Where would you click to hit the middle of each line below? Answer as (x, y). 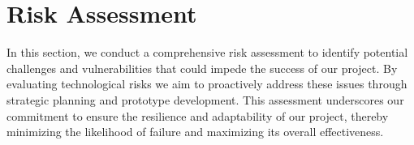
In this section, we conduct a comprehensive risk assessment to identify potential (207, 52)
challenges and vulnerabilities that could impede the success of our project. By (202, 68)
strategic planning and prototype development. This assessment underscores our (205, 99)
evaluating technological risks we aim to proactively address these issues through (207, 84)
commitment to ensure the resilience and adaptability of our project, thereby (198, 115)
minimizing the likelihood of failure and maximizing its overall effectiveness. (195, 132)
